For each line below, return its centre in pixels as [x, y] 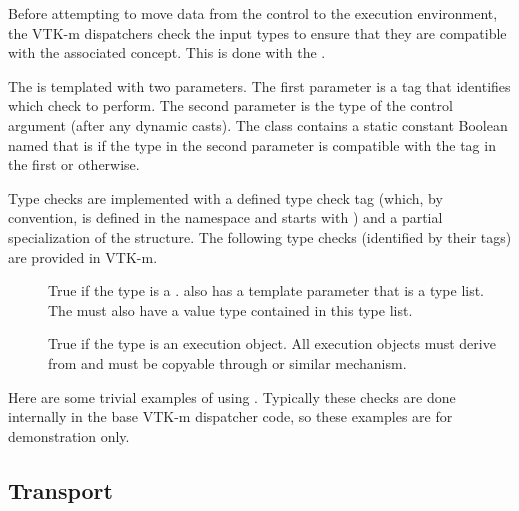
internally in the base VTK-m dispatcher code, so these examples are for [230, 416]
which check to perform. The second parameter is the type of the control [230, 105]
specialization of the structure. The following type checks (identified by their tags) [260, 236]
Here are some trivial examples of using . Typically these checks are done [232, 396]
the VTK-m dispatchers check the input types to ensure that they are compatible [257, 32]
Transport [60, 489]
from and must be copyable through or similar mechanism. [227, 362]
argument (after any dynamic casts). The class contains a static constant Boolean [258, 124]
